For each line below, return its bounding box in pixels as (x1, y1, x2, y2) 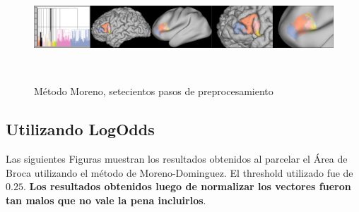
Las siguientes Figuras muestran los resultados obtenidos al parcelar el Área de (6, 151, 348, 166)
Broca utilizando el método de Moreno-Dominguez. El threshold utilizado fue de (6, 165, 353, 180)
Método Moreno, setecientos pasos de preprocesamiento (34, 84, 273, 99)
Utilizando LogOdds (6, 118, 155, 140)
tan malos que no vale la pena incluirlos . (6, 192, 206, 207)
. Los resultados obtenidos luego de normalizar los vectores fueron (23, 179, 351, 194)
